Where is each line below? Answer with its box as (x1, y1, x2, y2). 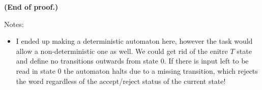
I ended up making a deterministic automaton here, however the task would (16, 36, 253, 46)
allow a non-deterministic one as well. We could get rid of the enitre (16, 45, 228, 56)
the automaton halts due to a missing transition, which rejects (64, 65, 258, 76)
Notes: (4, 18, 24, 29)
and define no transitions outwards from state (16, 55, 159, 66)
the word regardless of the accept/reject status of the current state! (16, 75, 226, 86)
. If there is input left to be (164, 55, 249, 66)
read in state (16, 65, 55, 76)
